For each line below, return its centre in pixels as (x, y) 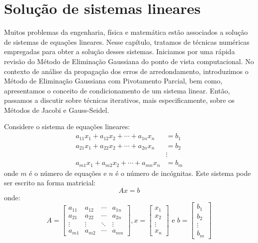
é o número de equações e (68, 173)
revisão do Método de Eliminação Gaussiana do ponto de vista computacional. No (129, 61)
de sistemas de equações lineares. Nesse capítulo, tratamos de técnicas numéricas (127, 41)
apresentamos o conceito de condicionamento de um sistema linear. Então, (117, 90)
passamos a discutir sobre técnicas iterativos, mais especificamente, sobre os (119, 100)
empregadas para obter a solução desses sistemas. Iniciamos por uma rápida (120, 51)
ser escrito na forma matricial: (50, 183)
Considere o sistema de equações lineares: (67, 126)
